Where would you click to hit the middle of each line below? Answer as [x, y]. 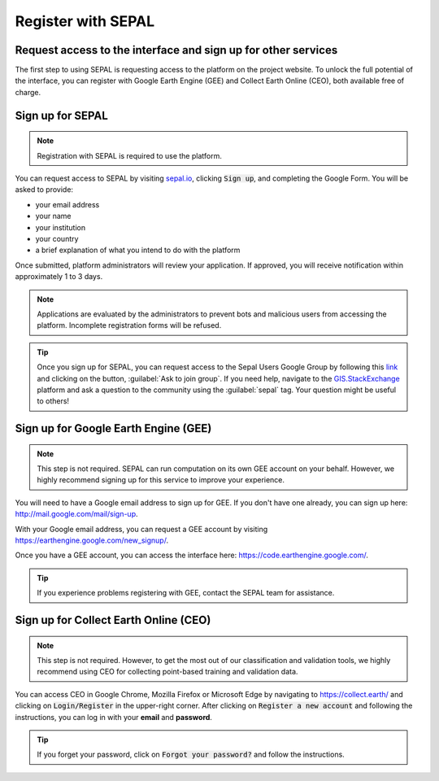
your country [57, 238]
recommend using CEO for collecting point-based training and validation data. [167, 672]
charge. [28, 92]
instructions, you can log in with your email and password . [114, 717]
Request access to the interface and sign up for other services [176, 50]
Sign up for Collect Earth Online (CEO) [113, 620]
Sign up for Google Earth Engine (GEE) [113, 428]
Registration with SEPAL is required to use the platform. [130, 155]
